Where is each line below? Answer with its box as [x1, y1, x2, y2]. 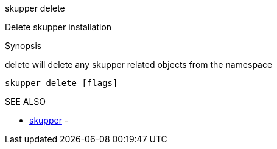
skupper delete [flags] [5, 78, 118, 88]
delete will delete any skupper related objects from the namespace [5, 59, 273, 70]
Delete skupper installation [5, 22, 112, 32]
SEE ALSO [5, 96, 46, 107]
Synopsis [5, 41, 42, 51]
